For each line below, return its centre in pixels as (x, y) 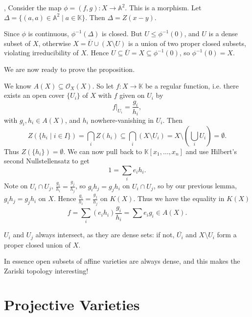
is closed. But (122, 34)
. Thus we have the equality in (179, 198)
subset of (17, 43)
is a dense (223, 34)
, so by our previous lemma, (195, 186)
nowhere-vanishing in (122, 120)
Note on (16, 186)
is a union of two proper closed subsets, (187, 43)
